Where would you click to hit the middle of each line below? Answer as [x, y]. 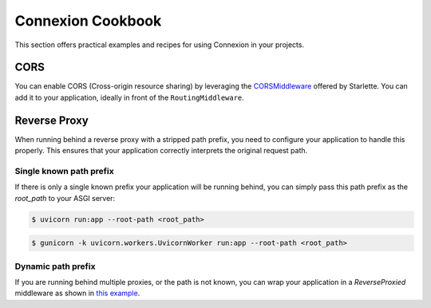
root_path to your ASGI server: [65, 198]
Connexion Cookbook [88, 21]
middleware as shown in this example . [77, 293]
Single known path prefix [65, 171]
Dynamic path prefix [55, 266]
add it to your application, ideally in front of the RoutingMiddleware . [130, 97]
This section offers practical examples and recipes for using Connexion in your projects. [160, 45]
